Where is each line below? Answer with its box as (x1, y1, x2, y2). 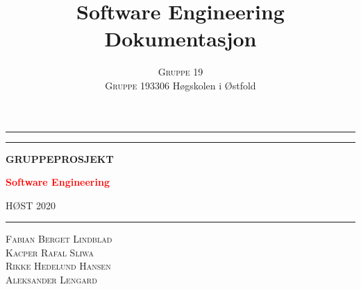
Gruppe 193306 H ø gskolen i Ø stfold (105, 78, 256, 92)
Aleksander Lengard (6, 272, 97, 287)
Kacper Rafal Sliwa (6, 245, 94, 259)
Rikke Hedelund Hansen (6, 259, 111, 273)
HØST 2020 (6, 198, 56, 212)
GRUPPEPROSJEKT (6, 151, 114, 166)
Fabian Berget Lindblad (6, 231, 112, 246)
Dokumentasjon (104, 24, 257, 53)
